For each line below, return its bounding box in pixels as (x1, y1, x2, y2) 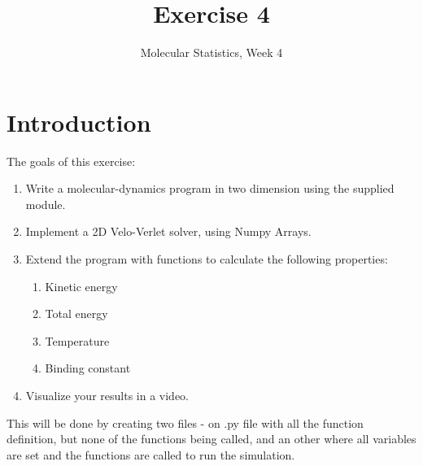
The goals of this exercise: (7, 152, 136, 169)
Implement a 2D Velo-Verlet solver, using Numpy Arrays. (25, 223, 312, 240)
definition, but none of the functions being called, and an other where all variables (7, 430, 416, 447)
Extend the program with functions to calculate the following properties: (25, 250, 388, 268)
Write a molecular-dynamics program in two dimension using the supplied (25, 180, 395, 197)
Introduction (7, 105, 151, 138)
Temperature (45, 332, 110, 349)
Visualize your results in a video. (25, 387, 189, 403)
